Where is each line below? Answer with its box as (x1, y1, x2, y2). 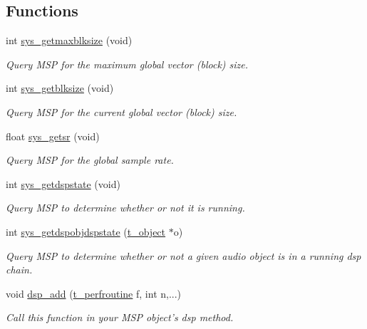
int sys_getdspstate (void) (6, 176, 120, 191)
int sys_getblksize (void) (6, 80, 114, 95)
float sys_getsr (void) (6, 128, 100, 143)
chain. (6, 262, 33, 277)
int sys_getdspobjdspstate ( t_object (6, 224, 166, 239)
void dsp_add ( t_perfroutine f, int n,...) (6, 286, 182, 301)
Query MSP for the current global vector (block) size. (6, 104, 237, 119)
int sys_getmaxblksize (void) (6, 33, 133, 48)
